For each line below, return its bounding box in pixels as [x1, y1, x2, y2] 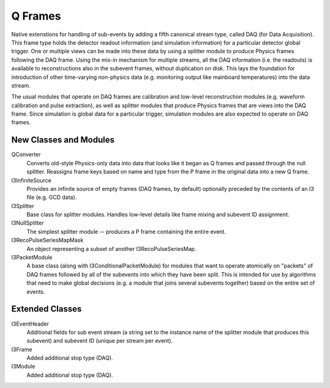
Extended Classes [11, 304, 82, 315]
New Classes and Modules [11, 135, 115, 145]
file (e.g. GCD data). [26, 193, 77, 201]
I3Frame [11, 346, 32, 353]
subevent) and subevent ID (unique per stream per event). [26, 337, 173, 345]
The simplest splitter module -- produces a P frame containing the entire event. [26, 228, 226, 235]
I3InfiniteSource [11, 176, 52, 184]
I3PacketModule [11, 254, 53, 261]
